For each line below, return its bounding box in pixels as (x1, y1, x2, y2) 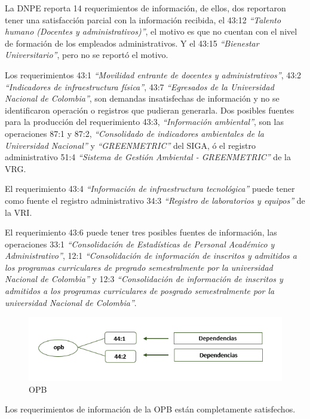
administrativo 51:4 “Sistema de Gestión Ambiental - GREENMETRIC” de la (5, 151, 291, 163)
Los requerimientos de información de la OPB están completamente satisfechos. (5, 403, 296, 415)
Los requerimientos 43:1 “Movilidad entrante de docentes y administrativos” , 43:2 (5, 68, 302, 81)
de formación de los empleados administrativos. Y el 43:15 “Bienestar (5, 36, 259, 49)
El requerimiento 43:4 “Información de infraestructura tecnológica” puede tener (5, 182, 295, 195)
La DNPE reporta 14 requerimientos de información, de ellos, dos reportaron (5, 2, 286, 14)
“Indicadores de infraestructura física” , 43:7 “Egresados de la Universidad (5, 80, 274, 93)
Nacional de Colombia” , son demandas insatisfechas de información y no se (5, 92, 280, 105)
